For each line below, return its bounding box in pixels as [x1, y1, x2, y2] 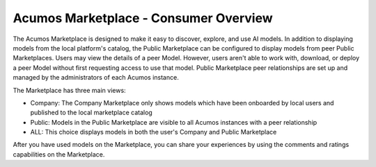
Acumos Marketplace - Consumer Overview [13, 10, 273, 26]
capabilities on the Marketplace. [13, 150, 105, 159]
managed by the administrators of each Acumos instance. [13, 73, 179, 82]
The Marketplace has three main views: [13, 86, 126, 94]
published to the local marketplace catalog [30, 108, 152, 117]
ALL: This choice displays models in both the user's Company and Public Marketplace [30, 128, 277, 137]
